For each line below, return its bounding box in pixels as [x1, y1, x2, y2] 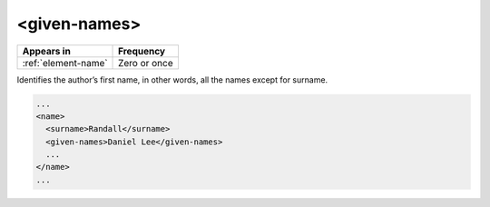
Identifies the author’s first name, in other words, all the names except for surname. [16, 74, 328, 85]
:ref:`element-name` [22, 56, 108, 69]
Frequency [118, 44, 166, 57]
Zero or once [118, 56, 174, 69]
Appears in [22, 44, 72, 57]
